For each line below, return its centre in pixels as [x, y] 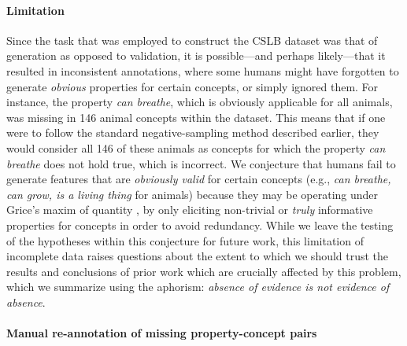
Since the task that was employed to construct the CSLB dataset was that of [192, 40]
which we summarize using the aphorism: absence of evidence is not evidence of [198, 287]
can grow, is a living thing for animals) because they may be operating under [192, 194]
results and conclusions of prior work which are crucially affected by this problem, [204, 271]
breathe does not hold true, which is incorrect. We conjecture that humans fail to [201, 163]
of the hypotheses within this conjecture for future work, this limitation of [185, 240]
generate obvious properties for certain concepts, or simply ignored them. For [192, 86]
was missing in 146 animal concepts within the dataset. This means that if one [196, 117]
